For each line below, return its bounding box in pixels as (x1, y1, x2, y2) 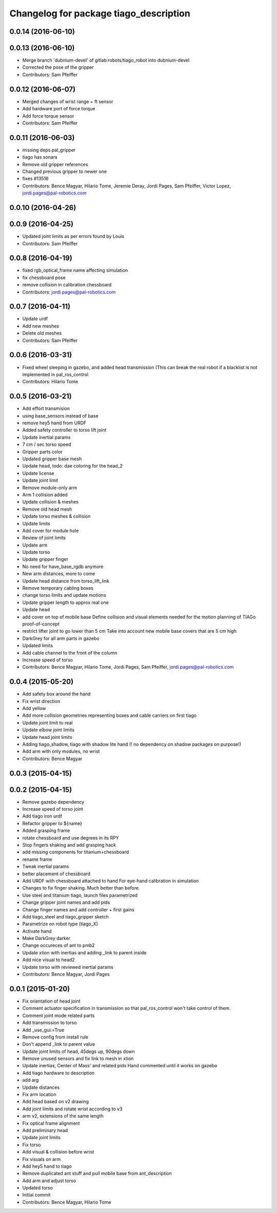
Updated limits (22, 642, 53, 649)
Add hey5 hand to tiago (22, 1163, 72, 1169)
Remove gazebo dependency (22, 798, 85, 805)
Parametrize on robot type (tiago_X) (22, 921, 98, 927)
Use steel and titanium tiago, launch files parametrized (22, 892, 138, 898)
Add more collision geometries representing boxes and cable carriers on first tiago (22, 712, 197, 718)
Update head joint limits (22, 734, 73, 740)
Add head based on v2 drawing (22, 1099, 89, 1105)
